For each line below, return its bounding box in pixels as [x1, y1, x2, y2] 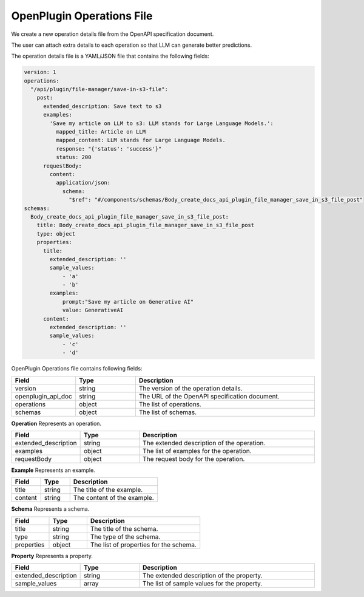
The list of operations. [138, 400, 201, 408]
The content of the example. [73, 494, 154, 502]
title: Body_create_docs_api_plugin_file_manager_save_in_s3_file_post [36, 222, 255, 229]
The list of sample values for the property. [143, 579, 263, 588]
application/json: [55, 179, 111, 186]
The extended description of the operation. [143, 438, 266, 447]
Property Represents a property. [11, 552, 93, 559]
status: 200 [55, 154, 92, 161]
